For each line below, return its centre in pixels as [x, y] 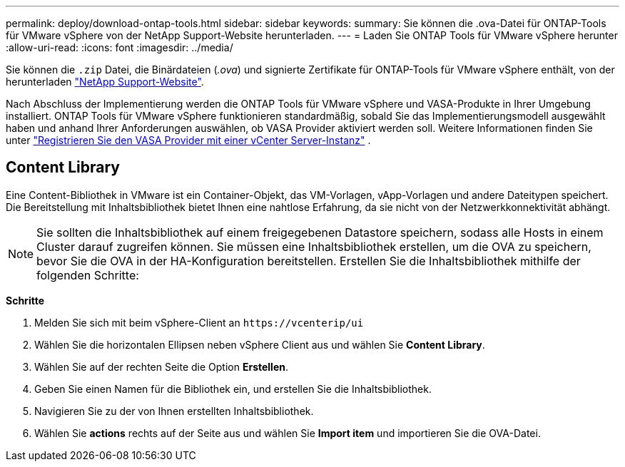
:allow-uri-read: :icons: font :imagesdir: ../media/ [120, 47]
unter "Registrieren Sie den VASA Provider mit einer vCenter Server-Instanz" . [188, 140]
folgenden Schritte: [88, 275]
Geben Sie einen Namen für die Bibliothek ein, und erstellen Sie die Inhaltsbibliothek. [233, 389]
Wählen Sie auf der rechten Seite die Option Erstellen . [162, 366]
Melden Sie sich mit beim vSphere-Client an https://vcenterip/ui [199, 322]
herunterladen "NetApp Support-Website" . [105, 82]
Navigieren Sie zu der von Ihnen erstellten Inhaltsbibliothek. [174, 411]
